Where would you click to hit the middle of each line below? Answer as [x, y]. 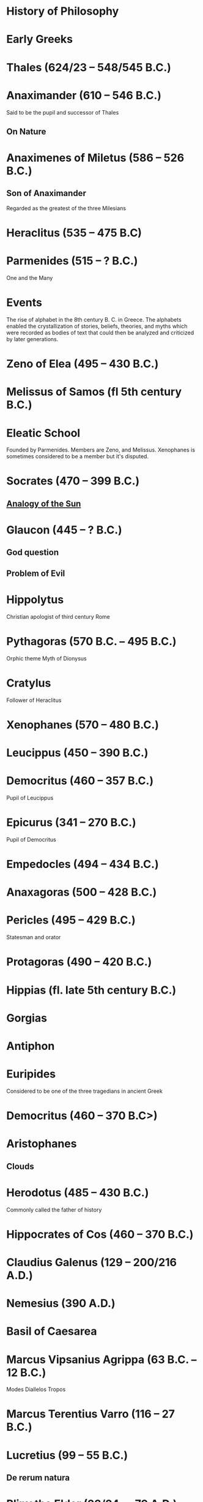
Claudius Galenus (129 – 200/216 [92, 1262]
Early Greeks [40, 40]
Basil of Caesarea [52, 1331]
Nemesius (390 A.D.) [61, 1304]
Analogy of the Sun [44, 504]
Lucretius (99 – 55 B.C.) [67, 1455]
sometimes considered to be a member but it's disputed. [77, 456]
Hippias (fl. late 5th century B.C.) [91, 990]
